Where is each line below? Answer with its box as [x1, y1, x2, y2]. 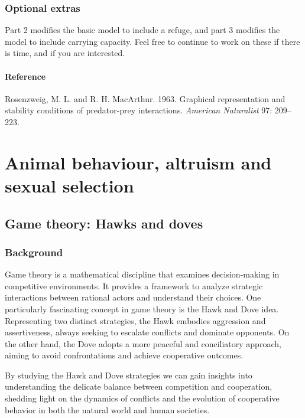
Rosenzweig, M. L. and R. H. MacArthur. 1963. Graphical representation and [5, 92, 285, 105]
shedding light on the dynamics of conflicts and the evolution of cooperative [5, 392, 280, 404]
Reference [5, 70, 46, 82]
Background [5, 244, 63, 259]
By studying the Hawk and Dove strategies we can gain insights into [5, 368, 252, 381]
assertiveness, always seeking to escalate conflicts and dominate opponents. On [5, 326, 290, 338]
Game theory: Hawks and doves [5, 214, 203, 232]
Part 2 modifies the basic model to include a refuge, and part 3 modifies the [5, 24, 280, 36]
